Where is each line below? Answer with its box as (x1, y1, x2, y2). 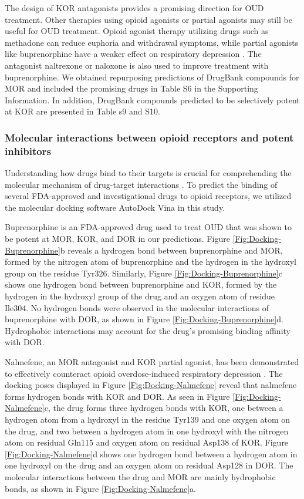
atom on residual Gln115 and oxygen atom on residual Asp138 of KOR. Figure (5, 436, 289, 449)
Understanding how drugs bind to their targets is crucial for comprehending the (5, 167, 292, 179)
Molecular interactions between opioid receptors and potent (5, 130, 294, 144)
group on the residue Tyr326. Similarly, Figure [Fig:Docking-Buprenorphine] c (5, 267, 282, 279)
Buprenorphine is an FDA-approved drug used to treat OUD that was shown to (5, 221, 292, 233)
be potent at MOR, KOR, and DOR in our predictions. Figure (5, 232, 230, 245)
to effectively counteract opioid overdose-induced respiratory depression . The (5, 367, 283, 379)
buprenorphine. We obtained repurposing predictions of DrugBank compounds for (5, 70, 299, 83)
